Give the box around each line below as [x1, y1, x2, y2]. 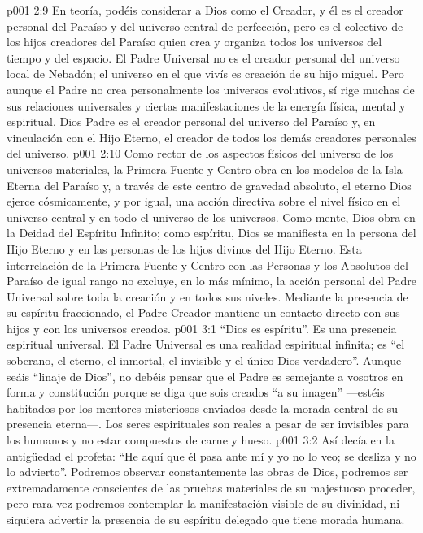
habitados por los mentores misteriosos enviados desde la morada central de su [7, 399, 399, 416]
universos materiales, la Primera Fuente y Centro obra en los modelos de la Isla [7, 160, 403, 177]
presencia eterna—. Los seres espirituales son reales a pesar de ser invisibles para [7, 415, 409, 432]
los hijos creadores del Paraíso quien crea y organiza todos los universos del [7, 33, 382, 50]
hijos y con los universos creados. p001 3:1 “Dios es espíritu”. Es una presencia [7, 319, 397, 336]
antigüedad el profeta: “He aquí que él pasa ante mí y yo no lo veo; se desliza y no [7, 447, 416, 464]
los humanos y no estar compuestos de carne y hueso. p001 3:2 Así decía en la [7, 431, 395, 448]
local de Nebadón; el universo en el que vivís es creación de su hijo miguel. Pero [7, 65, 404, 82]
